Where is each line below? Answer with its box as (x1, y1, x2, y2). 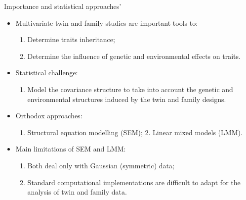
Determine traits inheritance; (27, 34, 115, 45)
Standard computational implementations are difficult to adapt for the (27, 177, 241, 187)
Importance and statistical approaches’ (4, 1, 122, 11)
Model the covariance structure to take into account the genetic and (27, 84, 233, 94)
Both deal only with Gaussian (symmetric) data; (27, 160, 174, 170)
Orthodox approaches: (15, 110, 82, 121)
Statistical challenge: (15, 67, 78, 78)
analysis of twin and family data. (27, 187, 127, 197)
